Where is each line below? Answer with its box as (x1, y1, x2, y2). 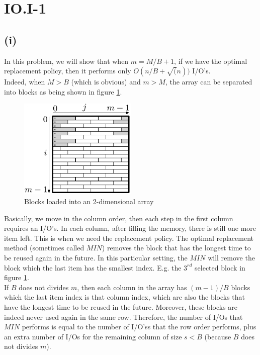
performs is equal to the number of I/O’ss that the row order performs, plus (22, 321, 256, 332)
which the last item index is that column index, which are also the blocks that (4, 292, 245, 302)
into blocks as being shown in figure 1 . (4, 86, 122, 97)
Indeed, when (4, 76, 45, 87)
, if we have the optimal (174, 55, 247, 66)
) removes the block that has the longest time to (102, 242, 251, 253)
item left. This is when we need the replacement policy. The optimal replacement (4, 232, 254, 243)
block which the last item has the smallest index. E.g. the (4, 262, 182, 273)
